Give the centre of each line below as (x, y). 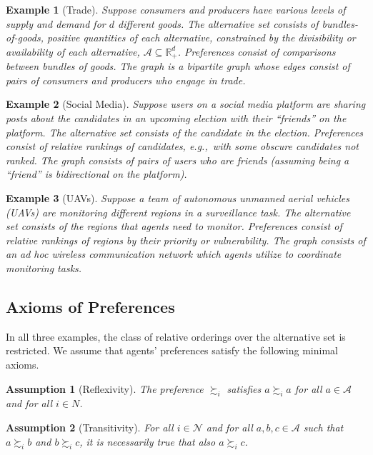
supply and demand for (56, 23)
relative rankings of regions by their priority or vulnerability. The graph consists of (186, 240)
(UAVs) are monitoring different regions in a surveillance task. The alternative (178, 212)
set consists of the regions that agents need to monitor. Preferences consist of (174, 226)
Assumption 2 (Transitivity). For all (90, 427)
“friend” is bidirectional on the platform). (96, 174)
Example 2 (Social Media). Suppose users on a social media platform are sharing (186, 104)
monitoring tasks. (44, 267)
